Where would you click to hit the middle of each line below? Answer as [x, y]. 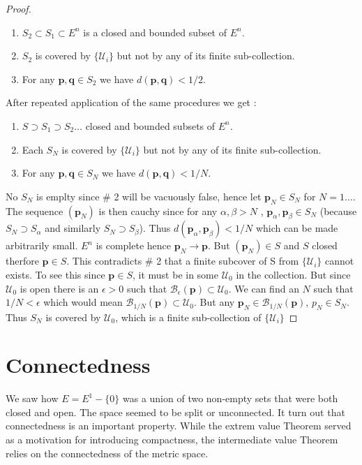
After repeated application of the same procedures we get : [131, 102]
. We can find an [264, 288]
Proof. [18, 8]
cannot [339, 261]
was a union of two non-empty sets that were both [230, 398]
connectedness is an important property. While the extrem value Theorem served [179, 426]
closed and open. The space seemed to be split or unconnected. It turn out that [175, 412]
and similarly [73, 228]
